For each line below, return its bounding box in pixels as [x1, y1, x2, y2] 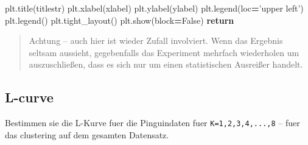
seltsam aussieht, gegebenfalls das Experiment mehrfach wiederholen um [29, 46, 299, 58]
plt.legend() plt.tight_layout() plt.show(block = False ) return [5, 13, 234, 26]
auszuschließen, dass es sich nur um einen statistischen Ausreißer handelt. [29, 58, 303, 71]
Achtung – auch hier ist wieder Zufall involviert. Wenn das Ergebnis [29, 34, 283, 47]
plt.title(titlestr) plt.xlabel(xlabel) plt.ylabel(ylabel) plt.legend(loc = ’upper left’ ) [5, 2, 304, 14]
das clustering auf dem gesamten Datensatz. [5, 128, 169, 141]
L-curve [5, 88, 54, 107]
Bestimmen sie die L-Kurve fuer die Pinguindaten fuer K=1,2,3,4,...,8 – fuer [5, 116, 300, 129]
